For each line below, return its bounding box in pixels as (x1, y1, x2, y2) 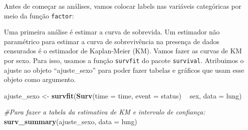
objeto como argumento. (4, 74, 76, 84)
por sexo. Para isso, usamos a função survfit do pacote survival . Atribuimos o (4, 55, 244, 65)
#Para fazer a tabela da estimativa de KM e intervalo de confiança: (4, 107, 205, 117)
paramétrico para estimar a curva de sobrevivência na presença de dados (4, 36, 219, 46)
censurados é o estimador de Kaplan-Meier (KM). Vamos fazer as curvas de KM (4, 46, 242, 56)
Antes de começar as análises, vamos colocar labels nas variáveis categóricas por (4, 1, 242, 11)
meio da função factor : (4, 10, 74, 20)
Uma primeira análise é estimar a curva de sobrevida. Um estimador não (4, 27, 220, 37)
